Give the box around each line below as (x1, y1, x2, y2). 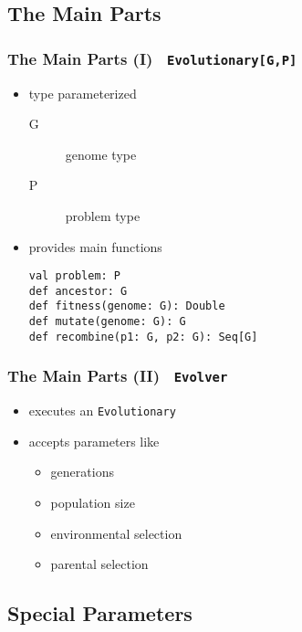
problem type (65, 205, 141, 225)
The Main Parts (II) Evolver (7, 364, 228, 387)
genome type (65, 144, 137, 163)
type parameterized (28, 83, 137, 102)
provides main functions (28, 237, 162, 256)
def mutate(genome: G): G (28, 315, 186, 329)
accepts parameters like (28, 431, 160, 450)
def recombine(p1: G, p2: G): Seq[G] (28, 330, 258, 343)
